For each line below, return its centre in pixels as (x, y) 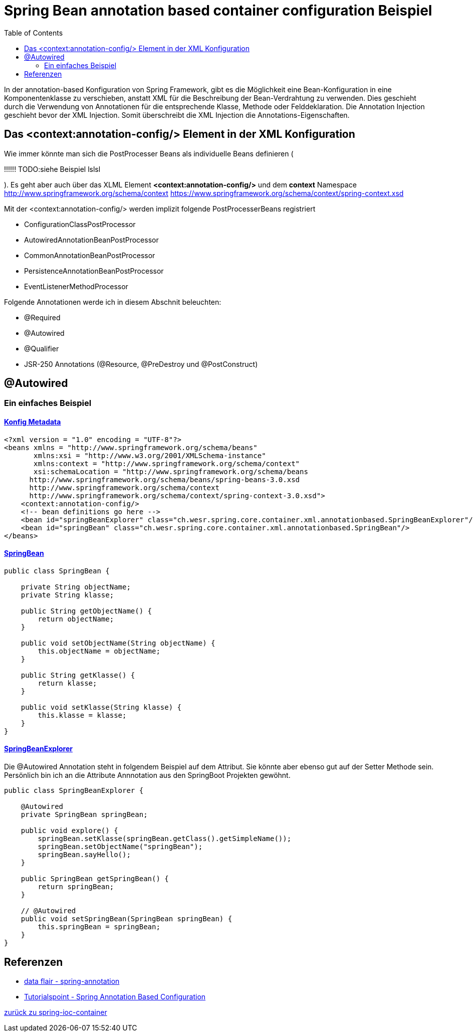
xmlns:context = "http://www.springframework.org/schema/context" (167, 463)
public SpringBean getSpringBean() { (95, 879)
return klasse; (67, 683)
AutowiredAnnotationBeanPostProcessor (91, 240)
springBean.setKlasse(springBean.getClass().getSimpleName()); (165, 839)
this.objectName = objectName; (99, 651)
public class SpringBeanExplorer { (74, 791)
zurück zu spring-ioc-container (56, 1012)
